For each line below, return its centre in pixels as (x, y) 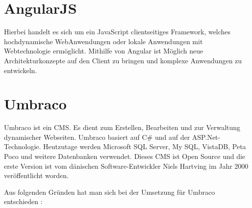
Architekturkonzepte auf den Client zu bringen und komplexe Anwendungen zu (123, 60)
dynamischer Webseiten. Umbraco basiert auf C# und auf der (97, 137)
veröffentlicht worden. (36, 175)
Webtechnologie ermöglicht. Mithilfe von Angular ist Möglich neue (104, 51)
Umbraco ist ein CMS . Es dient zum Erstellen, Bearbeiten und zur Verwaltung (122, 127)
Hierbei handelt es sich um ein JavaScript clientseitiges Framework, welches (117, 32)
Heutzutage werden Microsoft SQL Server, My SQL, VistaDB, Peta (145, 146)
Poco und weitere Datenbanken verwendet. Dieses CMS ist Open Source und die (125, 156)
